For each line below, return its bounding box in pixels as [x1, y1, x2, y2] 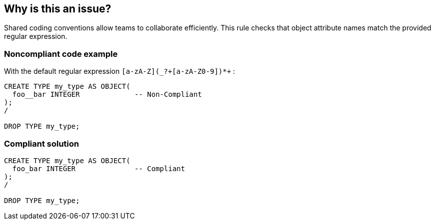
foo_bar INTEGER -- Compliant [12, 164, 185, 173]
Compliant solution [4, 138, 79, 149]
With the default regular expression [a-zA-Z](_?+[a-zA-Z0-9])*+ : [4, 67, 235, 76]
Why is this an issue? [4, 2, 111, 15]
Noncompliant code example [4, 48, 118, 59]
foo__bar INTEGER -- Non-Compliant [12, 90, 202, 99]
